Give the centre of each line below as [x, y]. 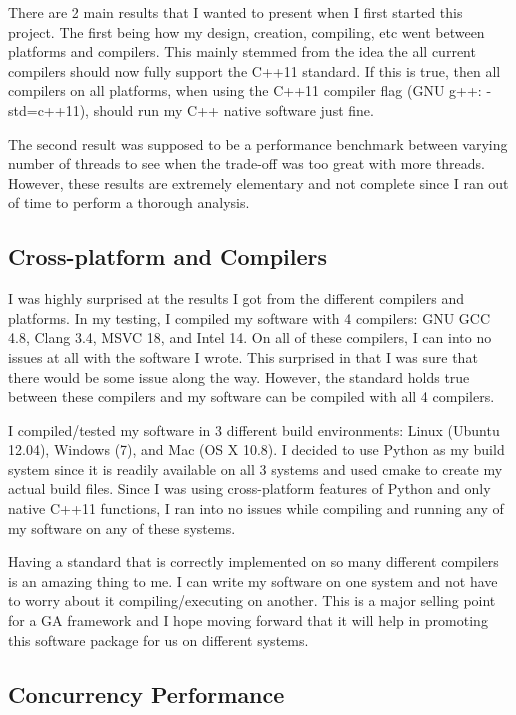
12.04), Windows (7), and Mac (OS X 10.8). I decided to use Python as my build [256, 449]
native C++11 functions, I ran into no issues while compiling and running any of [256, 508]
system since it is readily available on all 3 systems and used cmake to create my [255, 468]
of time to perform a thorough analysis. [129, 202]
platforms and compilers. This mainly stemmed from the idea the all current [242, 51]
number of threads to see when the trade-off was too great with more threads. [246, 163]
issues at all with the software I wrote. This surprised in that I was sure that [243, 356]
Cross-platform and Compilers [168, 256]
